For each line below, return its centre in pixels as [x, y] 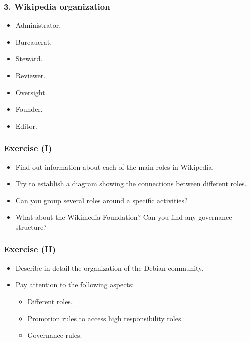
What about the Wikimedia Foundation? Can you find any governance [124, 217]
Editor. [26, 126]
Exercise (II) [30, 249]
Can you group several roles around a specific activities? [102, 200]
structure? [31, 227]
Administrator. [38, 25]
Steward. [29, 59]
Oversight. [31, 92]
